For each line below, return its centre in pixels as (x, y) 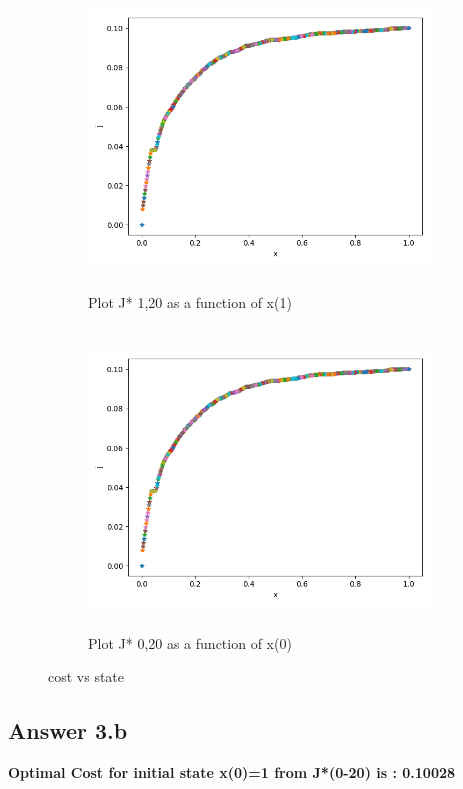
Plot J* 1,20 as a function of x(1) (190, 301)
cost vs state (86, 676)
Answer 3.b (68, 730)
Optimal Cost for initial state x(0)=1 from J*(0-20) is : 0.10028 (232, 771)
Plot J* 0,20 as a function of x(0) (190, 642)
